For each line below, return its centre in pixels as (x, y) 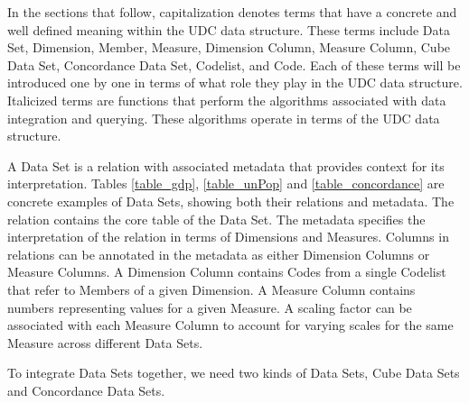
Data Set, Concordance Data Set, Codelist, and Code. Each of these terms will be (234, 64)
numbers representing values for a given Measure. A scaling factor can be (210, 307)
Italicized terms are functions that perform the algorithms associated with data (227, 100)
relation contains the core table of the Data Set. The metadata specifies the (216, 219)
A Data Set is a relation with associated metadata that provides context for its (226, 165)
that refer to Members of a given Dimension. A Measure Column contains (211, 289)
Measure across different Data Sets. (105, 342)
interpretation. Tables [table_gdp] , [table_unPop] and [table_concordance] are (226, 183)
